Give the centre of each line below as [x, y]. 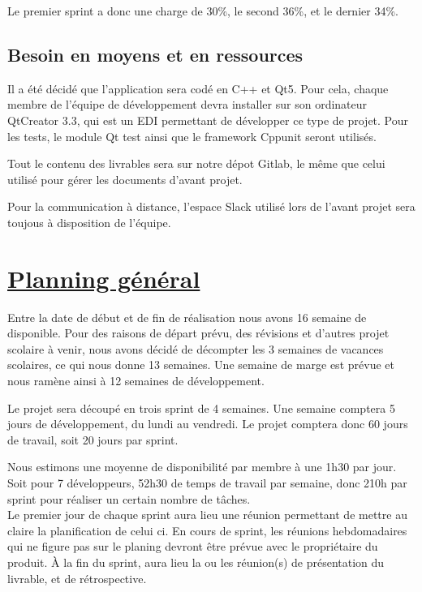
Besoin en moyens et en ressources [155, 54]
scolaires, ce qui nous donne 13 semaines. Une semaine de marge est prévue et [201, 365]
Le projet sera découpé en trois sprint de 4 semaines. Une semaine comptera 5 [201, 408]
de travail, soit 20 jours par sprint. [93, 439]
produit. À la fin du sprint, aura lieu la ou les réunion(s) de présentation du [196, 562]
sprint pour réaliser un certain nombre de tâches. [129, 498]
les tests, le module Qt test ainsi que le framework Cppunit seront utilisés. [192, 136]
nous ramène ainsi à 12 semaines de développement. [136, 381]
